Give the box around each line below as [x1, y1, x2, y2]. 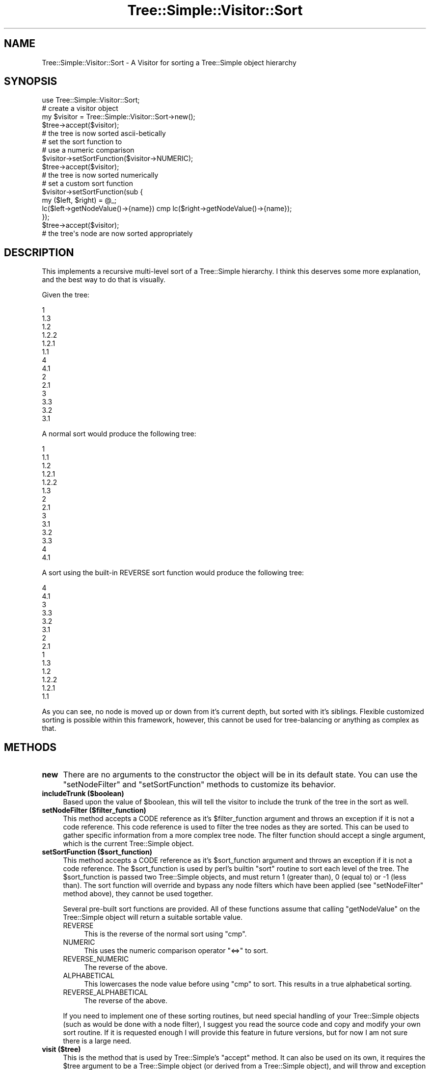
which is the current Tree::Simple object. [63, 839, 194, 848]
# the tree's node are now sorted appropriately [42, 229, 193, 238]
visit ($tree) [42, 1045, 81, 1054]
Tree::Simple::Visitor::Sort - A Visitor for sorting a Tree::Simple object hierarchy [42, 58, 296, 67]
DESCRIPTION [4, 246, 74, 259]
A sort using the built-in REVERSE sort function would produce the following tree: [42, 568, 304, 577]
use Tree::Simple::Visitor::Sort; [42, 96, 140, 105]
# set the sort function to [42, 137, 122, 146]
